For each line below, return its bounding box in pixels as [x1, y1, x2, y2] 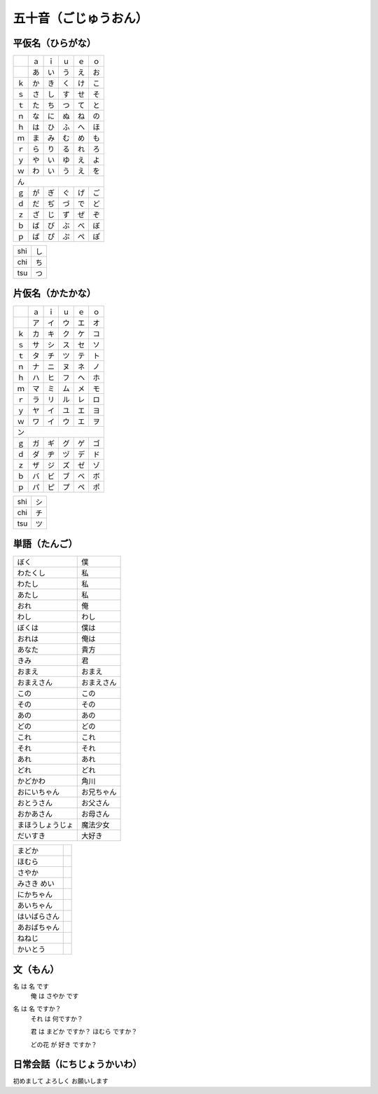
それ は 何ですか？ [30, 1014, 83, 1023]
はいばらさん [17, 912, 59, 922]
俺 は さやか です [30, 992, 79, 1000]
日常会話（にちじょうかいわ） [13, 1058, 142, 1070]
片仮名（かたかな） [13, 287, 96, 299]
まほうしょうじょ [17, 820, 73, 830]
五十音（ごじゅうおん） [13, 11, 148, 26]
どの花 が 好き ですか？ [30, 1040, 97, 1048]
